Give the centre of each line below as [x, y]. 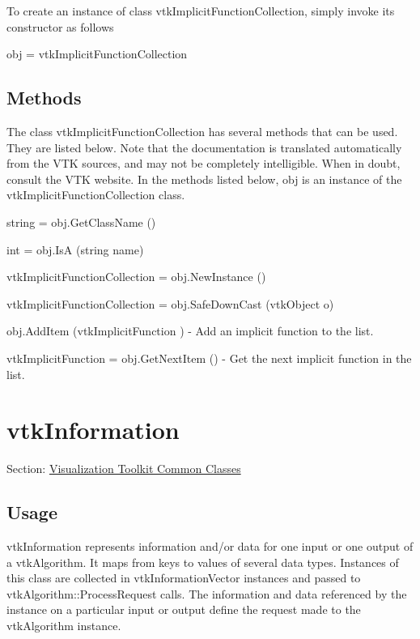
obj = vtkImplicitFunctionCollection [97, 54]
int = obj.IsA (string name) [75, 249]
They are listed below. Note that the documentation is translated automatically [204, 147]
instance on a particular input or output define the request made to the [184, 609]
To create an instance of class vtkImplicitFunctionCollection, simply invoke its [201, 11]
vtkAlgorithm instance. [64, 625]
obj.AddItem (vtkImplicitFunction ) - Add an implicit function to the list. [190, 331]
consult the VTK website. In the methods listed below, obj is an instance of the [204, 179]
